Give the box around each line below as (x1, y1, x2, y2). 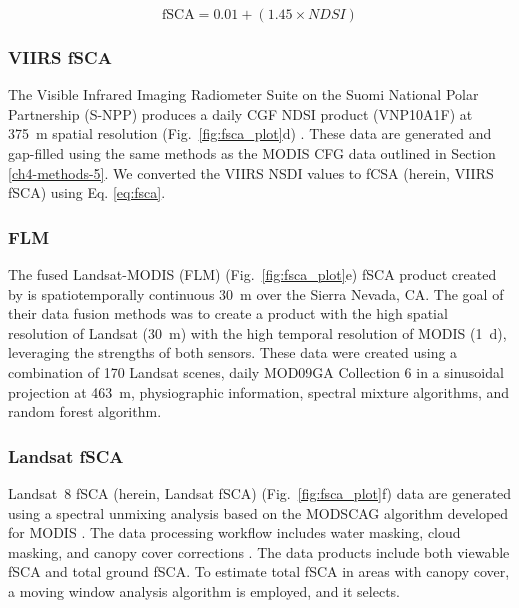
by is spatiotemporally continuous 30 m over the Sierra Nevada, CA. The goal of (8, 283, 504, 304)
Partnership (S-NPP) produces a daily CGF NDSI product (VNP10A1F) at (8, 103, 473, 124)
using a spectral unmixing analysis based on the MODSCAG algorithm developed (8, 502, 509, 523)
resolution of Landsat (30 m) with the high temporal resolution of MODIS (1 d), (8, 322, 507, 343)
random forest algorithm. (8, 401, 162, 422)
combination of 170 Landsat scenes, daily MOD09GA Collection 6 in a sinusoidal (8, 361, 504, 382)
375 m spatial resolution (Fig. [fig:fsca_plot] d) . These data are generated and (8, 123, 492, 144)
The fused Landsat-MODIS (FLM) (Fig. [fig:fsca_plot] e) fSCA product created (8, 264, 497, 284)
